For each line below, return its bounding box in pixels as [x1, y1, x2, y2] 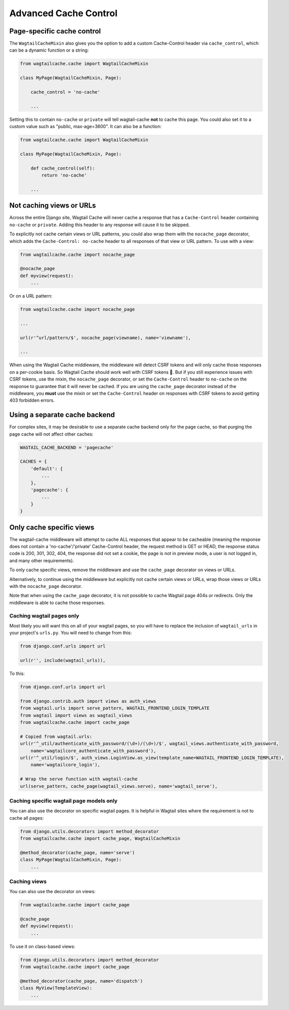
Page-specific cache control [9, 27, 101, 35]
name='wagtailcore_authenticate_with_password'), [30, 748, 156, 753]
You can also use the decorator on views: [9, 889, 96, 895]
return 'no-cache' [41, 173, 87, 178]
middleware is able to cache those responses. [9, 600, 105, 606]
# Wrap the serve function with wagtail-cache [20, 776, 138, 782]
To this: [9, 670, 25, 677]
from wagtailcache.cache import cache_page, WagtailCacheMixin [20, 835, 181, 841]
